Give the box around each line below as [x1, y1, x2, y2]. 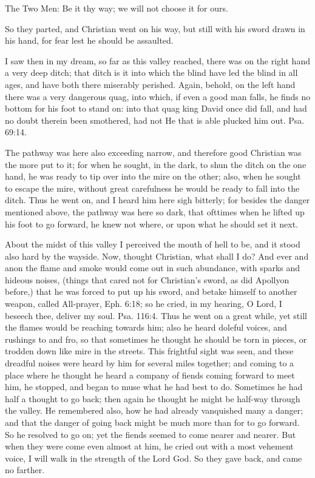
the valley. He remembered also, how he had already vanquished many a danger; [5, 404, 303, 417]
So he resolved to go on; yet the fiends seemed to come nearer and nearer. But [5, 428, 296, 440]
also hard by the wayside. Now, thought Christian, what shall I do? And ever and [5, 249, 309, 262]
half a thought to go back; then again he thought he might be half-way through [5, 392, 300, 405]
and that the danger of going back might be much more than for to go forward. [5, 416, 300, 428]
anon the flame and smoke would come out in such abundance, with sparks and [5, 261, 300, 274]
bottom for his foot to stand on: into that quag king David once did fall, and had [5, 102, 307, 115]
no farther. [5, 463, 45, 476]
